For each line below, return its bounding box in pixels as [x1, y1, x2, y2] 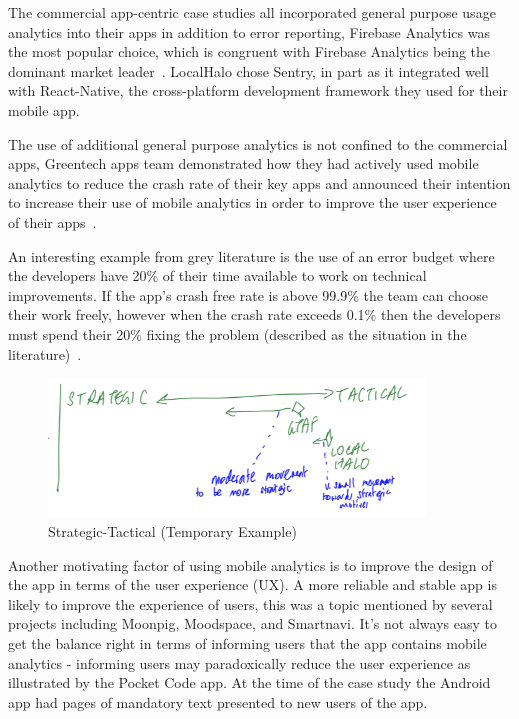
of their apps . [8, 211, 97, 232]
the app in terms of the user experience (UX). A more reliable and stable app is [8, 574, 497, 595]
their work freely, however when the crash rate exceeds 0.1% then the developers [8, 304, 501, 325]
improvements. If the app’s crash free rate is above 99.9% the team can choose [8, 284, 488, 305]
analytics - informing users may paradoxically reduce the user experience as [8, 652, 471, 673]
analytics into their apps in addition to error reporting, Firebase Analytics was [8, 21, 490, 42]
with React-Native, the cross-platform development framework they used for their [8, 80, 508, 101]
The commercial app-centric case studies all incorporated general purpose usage [8, 2, 496, 22]
